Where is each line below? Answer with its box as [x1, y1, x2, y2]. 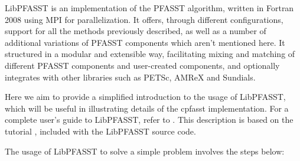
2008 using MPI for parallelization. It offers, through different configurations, [5, 13, 283, 25]
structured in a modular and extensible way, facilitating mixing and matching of [5, 48, 295, 60]
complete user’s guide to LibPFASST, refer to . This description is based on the [5, 113, 294, 126]
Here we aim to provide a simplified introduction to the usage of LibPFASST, [5, 90, 286, 103]
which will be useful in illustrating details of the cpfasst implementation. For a [5, 102, 289, 114]
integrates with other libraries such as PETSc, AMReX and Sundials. [5, 71, 256, 83]
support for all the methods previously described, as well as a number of [5, 25, 266, 37]
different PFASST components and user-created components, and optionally [5, 59, 280, 71]
